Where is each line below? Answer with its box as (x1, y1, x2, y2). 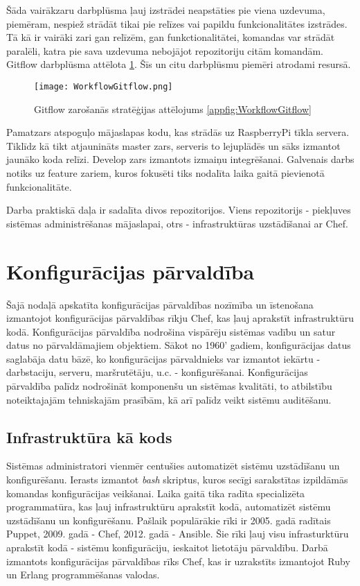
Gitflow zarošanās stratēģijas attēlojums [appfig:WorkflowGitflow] (34, 101, 312, 116)
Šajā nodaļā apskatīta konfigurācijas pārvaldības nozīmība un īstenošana (6, 297, 314, 311)
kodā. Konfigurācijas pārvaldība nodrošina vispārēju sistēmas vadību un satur (6, 324, 336, 338)
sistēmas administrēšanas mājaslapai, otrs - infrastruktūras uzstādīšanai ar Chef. (6, 216, 348, 230)
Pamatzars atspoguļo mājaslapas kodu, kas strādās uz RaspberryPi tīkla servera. (6, 125, 350, 139)
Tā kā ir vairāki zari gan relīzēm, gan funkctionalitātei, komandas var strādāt (6, 30, 335, 44)
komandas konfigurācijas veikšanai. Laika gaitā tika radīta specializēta (6, 485, 305, 500)
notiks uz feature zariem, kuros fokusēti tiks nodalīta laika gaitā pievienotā (6, 166, 325, 180)
